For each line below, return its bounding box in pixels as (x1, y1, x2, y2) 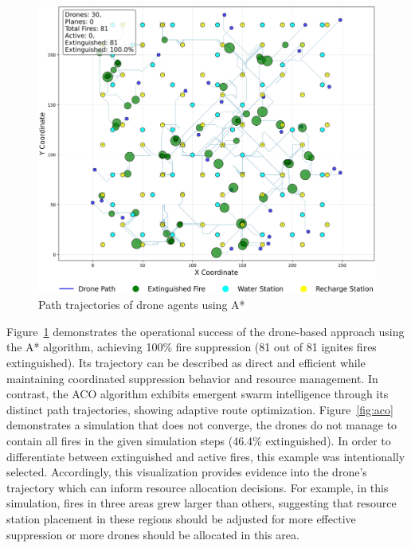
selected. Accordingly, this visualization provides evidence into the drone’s (6, 464, 367, 480)
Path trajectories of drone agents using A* (38, 296, 245, 313)
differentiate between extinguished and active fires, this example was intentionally (6, 448, 405, 464)
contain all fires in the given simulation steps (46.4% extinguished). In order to (6, 432, 391, 448)
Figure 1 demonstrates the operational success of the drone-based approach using (6, 323, 405, 339)
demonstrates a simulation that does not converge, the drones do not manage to (6, 417, 397, 433)
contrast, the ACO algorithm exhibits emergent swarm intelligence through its (6, 386, 389, 402)
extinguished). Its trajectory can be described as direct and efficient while (6, 354, 366, 371)
